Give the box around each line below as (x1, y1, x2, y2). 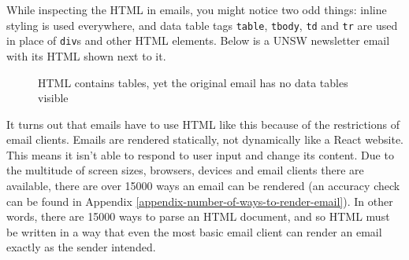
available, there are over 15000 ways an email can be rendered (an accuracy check (6, 178, 400, 194)
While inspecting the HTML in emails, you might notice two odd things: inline (6, 2, 387, 17)
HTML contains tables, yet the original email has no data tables (38, 74, 348, 90)
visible (38, 90, 69, 106)
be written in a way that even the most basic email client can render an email (6, 223, 382, 240)
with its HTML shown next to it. (6, 47, 166, 64)
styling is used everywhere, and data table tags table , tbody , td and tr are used (6, 16, 398, 33)
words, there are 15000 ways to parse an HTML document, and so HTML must (6, 208, 390, 225)
